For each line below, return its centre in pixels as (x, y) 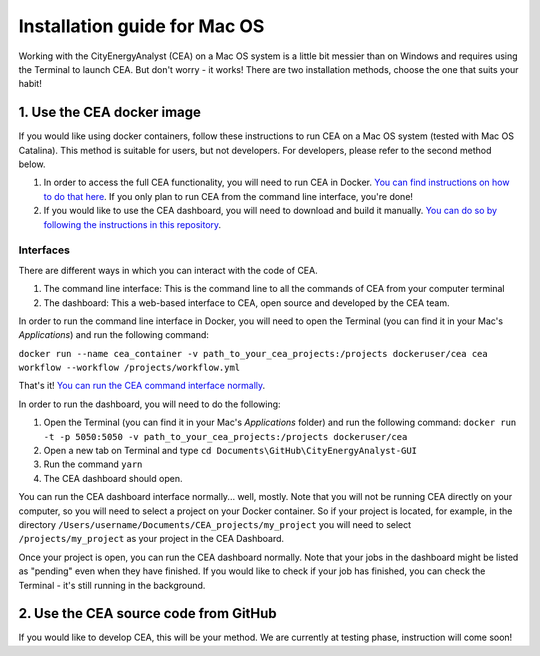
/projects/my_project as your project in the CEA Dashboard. (151, 539)
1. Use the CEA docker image (110, 112)
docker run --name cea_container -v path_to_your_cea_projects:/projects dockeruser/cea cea (253, 353)
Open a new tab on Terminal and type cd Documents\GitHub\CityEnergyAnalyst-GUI (230, 451)
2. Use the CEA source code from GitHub (147, 613)
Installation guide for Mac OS (141, 26)
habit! (30, 84)
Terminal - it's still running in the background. (112, 585)
